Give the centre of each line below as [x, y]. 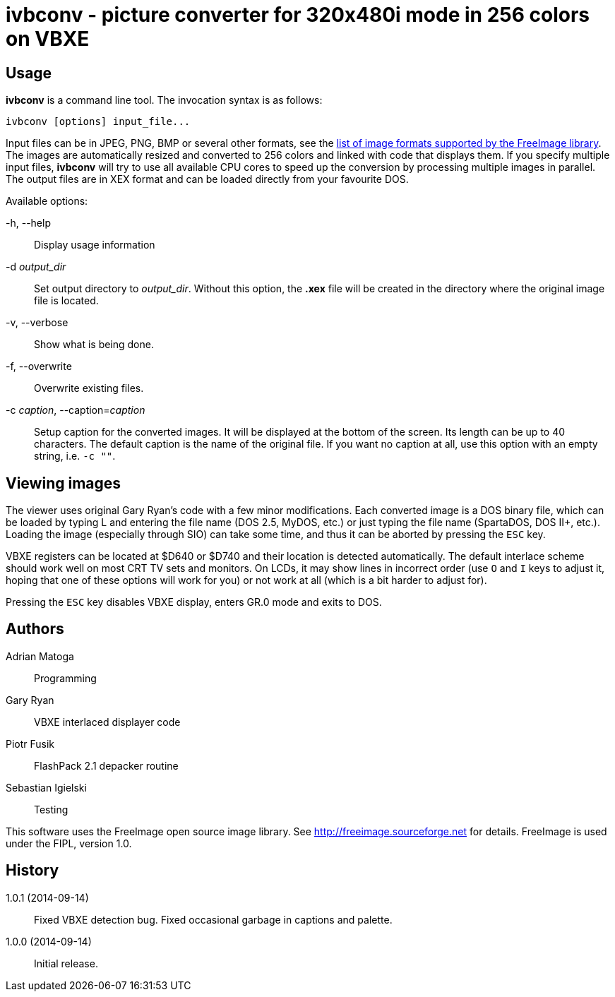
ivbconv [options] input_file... [98, 122]
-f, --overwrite [39, 366]
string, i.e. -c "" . [75, 456]
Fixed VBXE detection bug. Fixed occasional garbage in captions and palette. [213, 919]
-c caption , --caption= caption [76, 410]
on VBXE [48, 39]
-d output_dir [36, 267]
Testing [51, 809]
